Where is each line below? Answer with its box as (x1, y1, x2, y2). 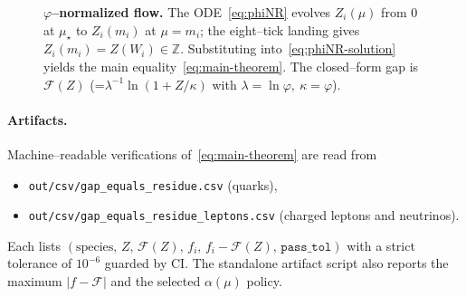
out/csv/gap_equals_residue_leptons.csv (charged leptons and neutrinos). (28, 206, 460, 225)
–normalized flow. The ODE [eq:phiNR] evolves (52, 3, 331, 21)
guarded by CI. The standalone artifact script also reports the (104, 254, 449, 273)
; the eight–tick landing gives (200, 20, 360, 39)
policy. (246, 272, 282, 291)
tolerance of (7, 254, 72, 273)
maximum (7, 272, 62, 291)
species (75, 240, 114, 254)
